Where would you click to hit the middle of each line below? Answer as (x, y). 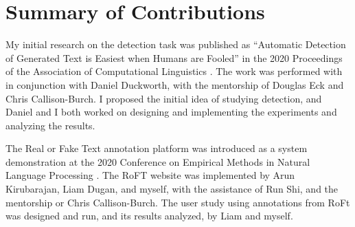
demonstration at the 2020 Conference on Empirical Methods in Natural (158, 161)
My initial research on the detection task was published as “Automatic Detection (176, 44)
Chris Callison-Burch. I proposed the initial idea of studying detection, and (164, 98)
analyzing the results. (50, 125)
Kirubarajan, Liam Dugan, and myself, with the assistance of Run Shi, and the (172, 189)
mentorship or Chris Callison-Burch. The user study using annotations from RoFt (178, 202)
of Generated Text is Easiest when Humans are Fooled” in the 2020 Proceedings (174, 57)
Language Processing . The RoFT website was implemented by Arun (150, 175)
